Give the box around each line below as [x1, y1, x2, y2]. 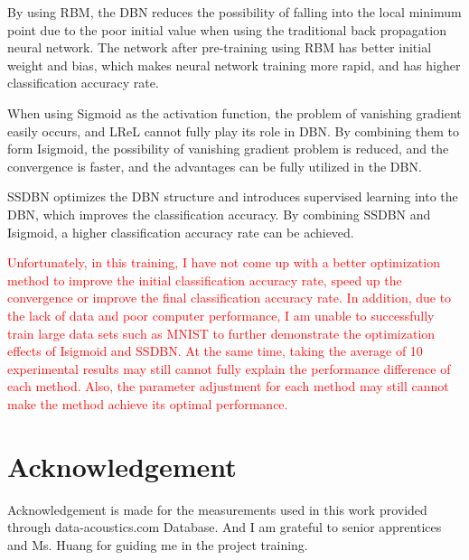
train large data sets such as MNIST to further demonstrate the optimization [7, 323, 436, 342]
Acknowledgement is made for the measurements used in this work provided [7, 499, 427, 518]
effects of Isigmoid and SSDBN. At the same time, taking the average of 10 [7, 341, 423, 360]
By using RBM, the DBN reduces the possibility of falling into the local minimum [7, 3, 462, 21]
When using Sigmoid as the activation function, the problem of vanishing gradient [7, 103, 462, 122]
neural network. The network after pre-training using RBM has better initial [7, 38, 432, 57]
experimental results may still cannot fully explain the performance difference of [7, 359, 451, 378]
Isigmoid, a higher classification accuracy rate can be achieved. [7, 222, 354, 241]
